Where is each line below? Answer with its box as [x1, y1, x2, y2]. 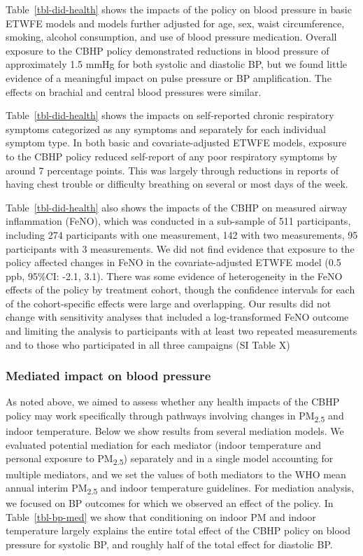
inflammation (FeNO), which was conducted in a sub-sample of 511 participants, [6, 214, 351, 228]
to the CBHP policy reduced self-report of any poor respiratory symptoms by [6, 148, 338, 163]
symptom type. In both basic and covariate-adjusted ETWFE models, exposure [6, 135, 347, 150]
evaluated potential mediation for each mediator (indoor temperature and [6, 437, 321, 452]
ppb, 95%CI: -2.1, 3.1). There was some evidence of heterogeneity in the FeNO [6, 268, 343, 283]
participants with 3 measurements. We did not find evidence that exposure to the [6, 241, 355, 256]
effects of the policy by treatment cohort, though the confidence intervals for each [6, 282, 355, 297]
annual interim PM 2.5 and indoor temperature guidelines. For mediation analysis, [6, 480, 355, 496]
